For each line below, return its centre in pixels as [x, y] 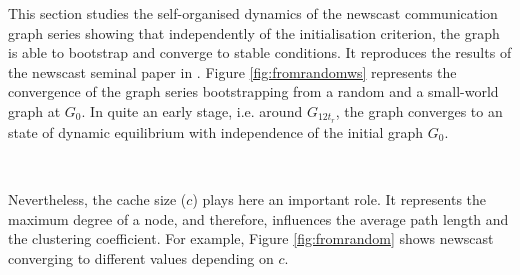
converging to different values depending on [141, 257]
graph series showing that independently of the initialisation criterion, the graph [254, 32]
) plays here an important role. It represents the [339, 199]
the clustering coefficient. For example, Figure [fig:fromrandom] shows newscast [251, 238]
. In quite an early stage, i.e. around [192, 110]
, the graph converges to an [419, 110]
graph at [34, 110]
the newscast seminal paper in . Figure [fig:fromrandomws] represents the [232, 71]
